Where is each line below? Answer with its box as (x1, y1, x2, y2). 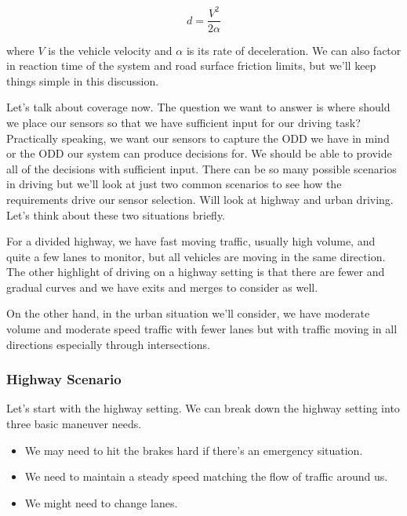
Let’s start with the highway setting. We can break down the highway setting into (6, 400, 400, 416)
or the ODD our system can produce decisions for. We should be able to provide (6, 145, 392, 162)
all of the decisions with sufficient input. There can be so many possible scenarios (6, 160, 397, 176)
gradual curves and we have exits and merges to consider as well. (6, 278, 318, 295)
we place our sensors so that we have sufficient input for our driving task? (6, 114, 361, 130)
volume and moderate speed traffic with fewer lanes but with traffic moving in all (6, 321, 398, 337)
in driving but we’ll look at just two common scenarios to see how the (6, 176, 342, 192)
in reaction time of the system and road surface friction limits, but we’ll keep (6, 57, 376, 74)
